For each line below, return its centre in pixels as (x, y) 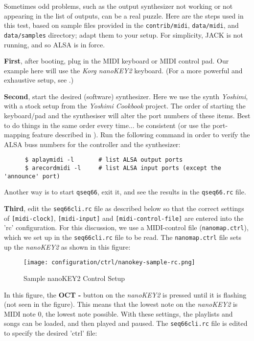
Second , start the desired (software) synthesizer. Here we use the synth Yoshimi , (126, 96)
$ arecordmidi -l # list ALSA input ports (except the (123, 168)
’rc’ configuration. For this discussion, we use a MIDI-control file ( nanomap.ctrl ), (126, 227)
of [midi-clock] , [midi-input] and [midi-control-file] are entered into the (124, 218)
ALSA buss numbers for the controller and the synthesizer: (92, 144)
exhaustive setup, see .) (39, 80)
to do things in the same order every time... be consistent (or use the (107, 125)
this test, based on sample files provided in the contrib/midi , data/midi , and (121, 25)
